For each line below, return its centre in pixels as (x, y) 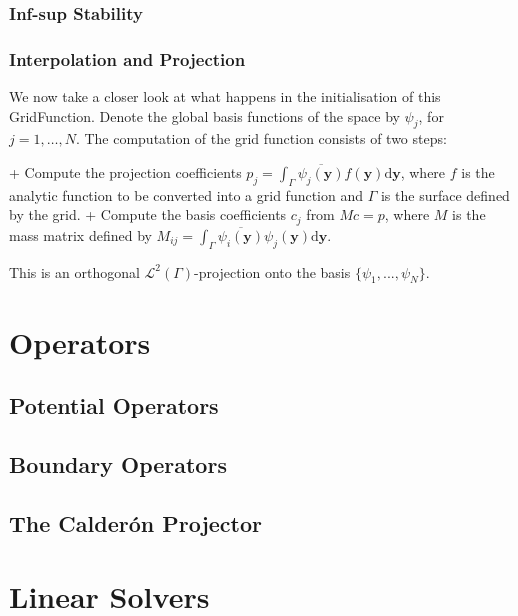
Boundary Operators (118, 464)
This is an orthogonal (74, 271)
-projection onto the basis (272, 271)
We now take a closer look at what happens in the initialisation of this (225, 96)
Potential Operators (114, 405)
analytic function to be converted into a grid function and (186, 194)
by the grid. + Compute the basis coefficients (148, 214)
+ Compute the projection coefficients (125, 172)
